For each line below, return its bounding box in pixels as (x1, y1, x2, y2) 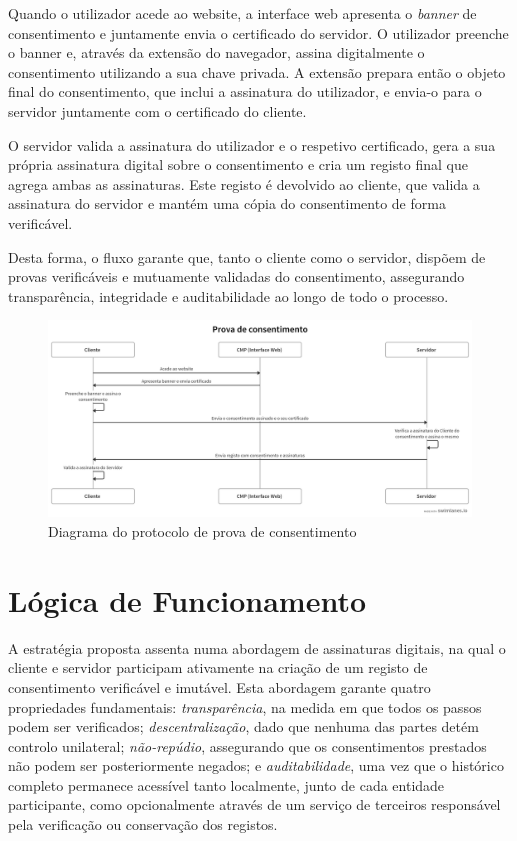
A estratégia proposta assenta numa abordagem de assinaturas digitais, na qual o (8, 637, 506, 658)
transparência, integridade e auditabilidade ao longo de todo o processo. (8, 285, 449, 306)
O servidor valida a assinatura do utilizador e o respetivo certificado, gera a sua (8, 134, 496, 155)
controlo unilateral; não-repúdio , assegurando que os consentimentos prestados (8, 735, 487, 756)
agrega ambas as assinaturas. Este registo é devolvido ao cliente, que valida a (8, 173, 480, 194)
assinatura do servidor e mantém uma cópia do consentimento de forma (8, 193, 446, 214)
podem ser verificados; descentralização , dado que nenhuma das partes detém (8, 716, 479, 737)
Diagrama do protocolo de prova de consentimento (48, 521, 357, 541)
